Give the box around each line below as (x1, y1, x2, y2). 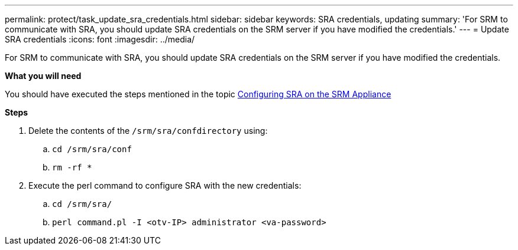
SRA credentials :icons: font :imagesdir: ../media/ (5, 34, 195, 44)
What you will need (5, 71, 82, 81)
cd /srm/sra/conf (52, 144, 132, 154)
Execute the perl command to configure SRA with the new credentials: (28, 180, 302, 190)
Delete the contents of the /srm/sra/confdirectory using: (28, 126, 268, 136)
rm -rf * (52, 163, 92, 172)
